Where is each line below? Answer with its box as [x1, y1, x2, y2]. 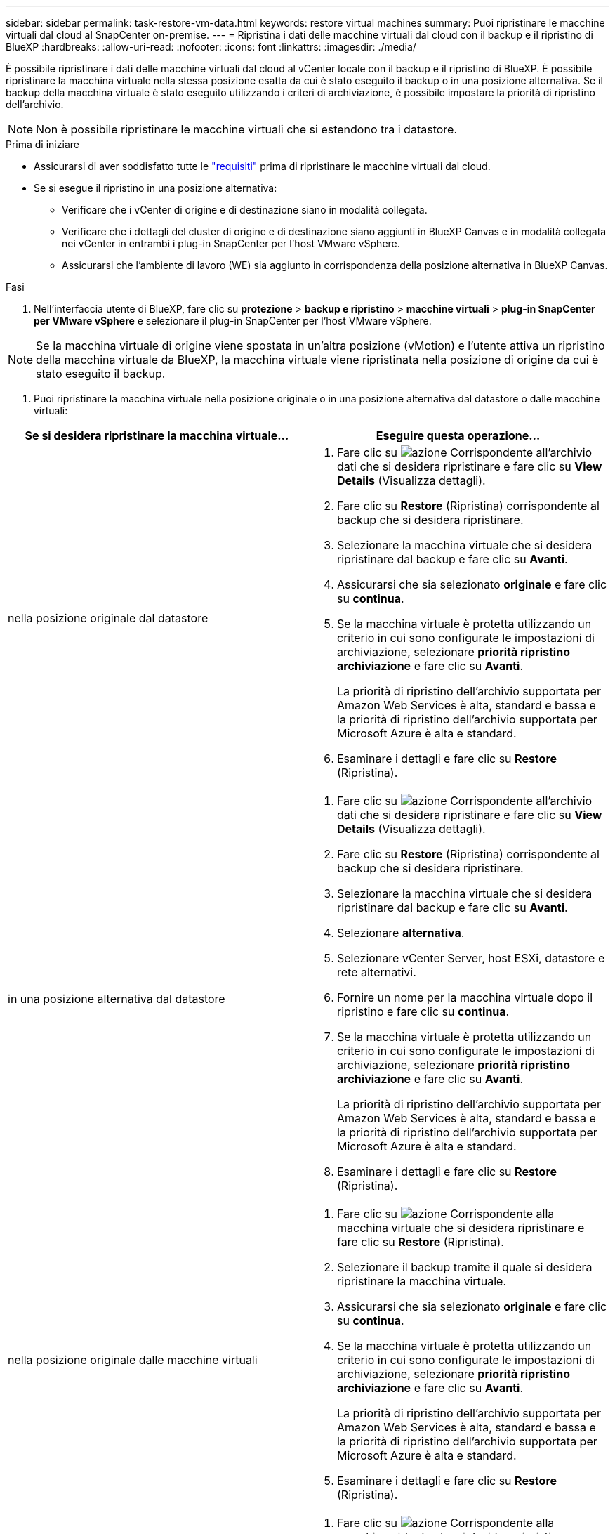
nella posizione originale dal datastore [8, 611, 209, 625]
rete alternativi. [337, 965, 416, 979]
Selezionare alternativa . [337, 926, 465, 940]
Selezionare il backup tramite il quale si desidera [337, 1260, 593, 1274]
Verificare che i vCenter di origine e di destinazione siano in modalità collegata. [62, 204, 428, 216]
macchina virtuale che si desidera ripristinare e [337, 1221, 585, 1235]
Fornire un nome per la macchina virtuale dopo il [337, 990, 593, 1004]
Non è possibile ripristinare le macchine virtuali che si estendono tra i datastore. [36, 122, 458, 136]
